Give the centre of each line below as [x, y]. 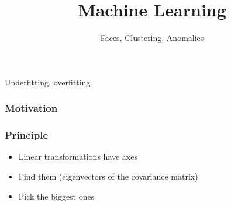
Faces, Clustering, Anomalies [152, 38]
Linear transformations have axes [78, 157]
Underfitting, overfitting [48, 82]
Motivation [31, 108]
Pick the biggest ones [56, 196]
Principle [27, 135]
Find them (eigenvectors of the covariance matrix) [108, 176]
